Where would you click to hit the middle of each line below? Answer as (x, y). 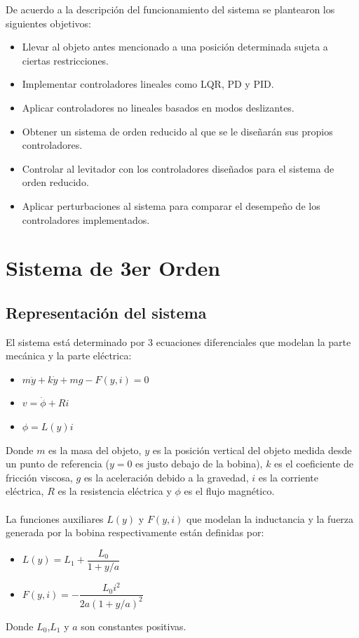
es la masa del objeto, (95, 450)
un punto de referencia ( (57, 464)
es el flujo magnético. (229, 491)
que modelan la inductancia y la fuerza (270, 518)
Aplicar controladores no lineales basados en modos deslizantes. (158, 107)
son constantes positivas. (134, 626)
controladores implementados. (86, 219)
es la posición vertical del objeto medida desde (252, 450)
